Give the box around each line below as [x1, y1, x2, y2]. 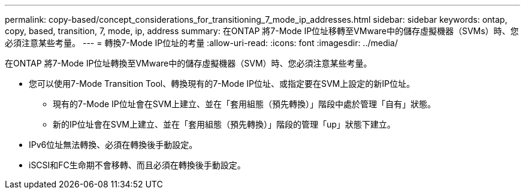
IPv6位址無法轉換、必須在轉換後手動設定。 [29, 140, 198, 150]
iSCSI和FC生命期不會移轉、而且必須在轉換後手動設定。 [29, 160, 246, 170]
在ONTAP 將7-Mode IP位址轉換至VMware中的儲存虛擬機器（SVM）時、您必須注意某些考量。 [5, 58, 372, 68]
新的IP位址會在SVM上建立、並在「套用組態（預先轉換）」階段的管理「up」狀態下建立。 [53, 119, 396, 129]
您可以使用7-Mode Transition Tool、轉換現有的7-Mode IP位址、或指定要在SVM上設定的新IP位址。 [29, 78, 415, 89]
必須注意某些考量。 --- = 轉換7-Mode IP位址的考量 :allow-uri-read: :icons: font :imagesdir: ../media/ [5, 38, 398, 48]
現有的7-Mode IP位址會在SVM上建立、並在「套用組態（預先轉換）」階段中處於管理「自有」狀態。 [53, 99, 436, 109]
